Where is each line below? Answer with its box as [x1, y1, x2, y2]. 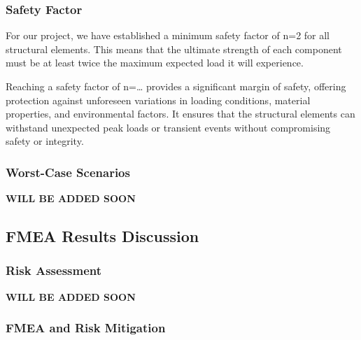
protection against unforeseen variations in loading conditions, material [6, 92, 311, 107]
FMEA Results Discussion [6, 225, 199, 247]
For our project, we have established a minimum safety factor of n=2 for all [6, 28, 330, 43]
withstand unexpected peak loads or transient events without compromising [6, 120, 331, 134]
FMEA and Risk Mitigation [6, 319, 166, 337]
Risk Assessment [6, 262, 102, 279]
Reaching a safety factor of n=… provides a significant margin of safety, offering [6, 79, 346, 93]
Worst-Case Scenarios [6, 163, 130, 180]
